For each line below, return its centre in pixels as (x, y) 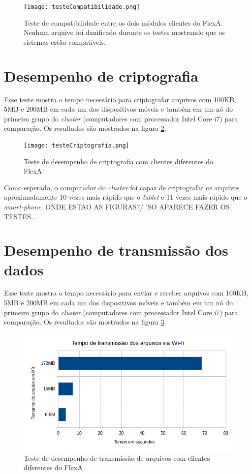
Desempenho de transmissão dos (116, 250)
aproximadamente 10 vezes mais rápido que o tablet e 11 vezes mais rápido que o (126, 197)
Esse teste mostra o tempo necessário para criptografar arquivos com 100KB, (120, 99)
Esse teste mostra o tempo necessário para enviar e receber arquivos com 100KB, (126, 293)
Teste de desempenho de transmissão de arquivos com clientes (117, 458)
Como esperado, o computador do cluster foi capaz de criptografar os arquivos (122, 187)
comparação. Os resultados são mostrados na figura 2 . (85, 128)
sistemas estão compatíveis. (65, 42)
